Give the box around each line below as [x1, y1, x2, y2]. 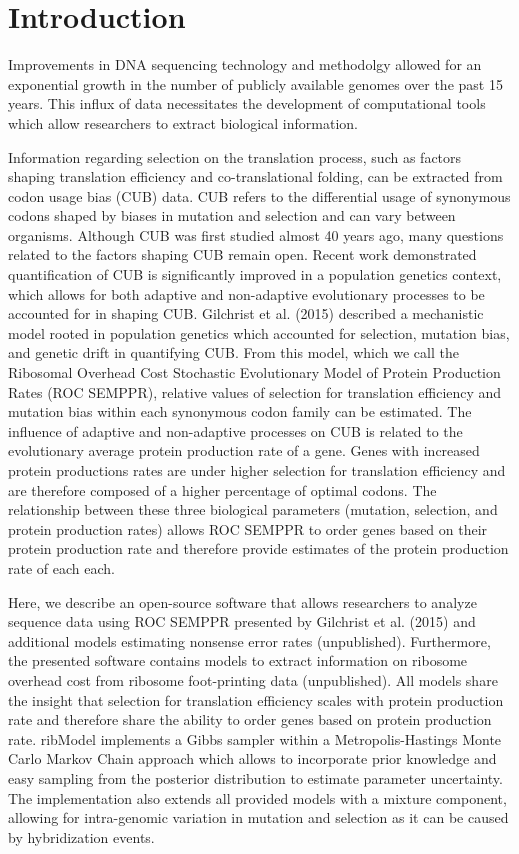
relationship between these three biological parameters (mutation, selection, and [8, 499, 498, 520]
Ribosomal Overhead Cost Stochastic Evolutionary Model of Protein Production [8, 362, 501, 383]
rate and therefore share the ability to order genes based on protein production [8, 709, 492, 730]
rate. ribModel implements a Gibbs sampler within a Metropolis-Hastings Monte [8, 728, 502, 749]
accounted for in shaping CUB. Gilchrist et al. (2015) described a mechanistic [8, 303, 484, 324]
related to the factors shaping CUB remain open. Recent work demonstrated [8, 244, 477, 265]
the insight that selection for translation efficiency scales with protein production [8, 689, 504, 710]
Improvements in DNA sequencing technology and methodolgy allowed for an [8, 54, 482, 75]
